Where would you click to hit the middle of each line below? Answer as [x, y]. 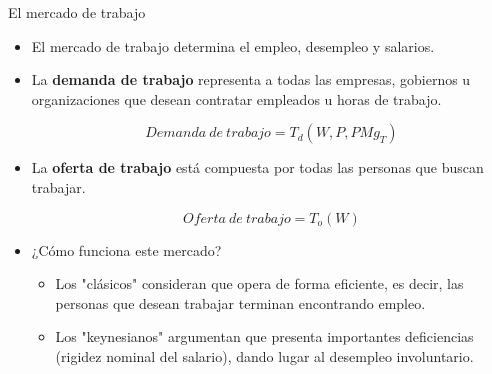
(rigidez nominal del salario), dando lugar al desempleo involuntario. [264, 355]
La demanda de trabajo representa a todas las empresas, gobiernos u [251, 79]
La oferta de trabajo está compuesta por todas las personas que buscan [257, 167]
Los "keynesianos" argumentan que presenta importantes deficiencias [264, 336]
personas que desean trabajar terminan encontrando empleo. [240, 302]
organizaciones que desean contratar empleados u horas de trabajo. [236, 98]
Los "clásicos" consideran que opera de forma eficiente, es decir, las [259, 283]
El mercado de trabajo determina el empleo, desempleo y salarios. [233, 45]
